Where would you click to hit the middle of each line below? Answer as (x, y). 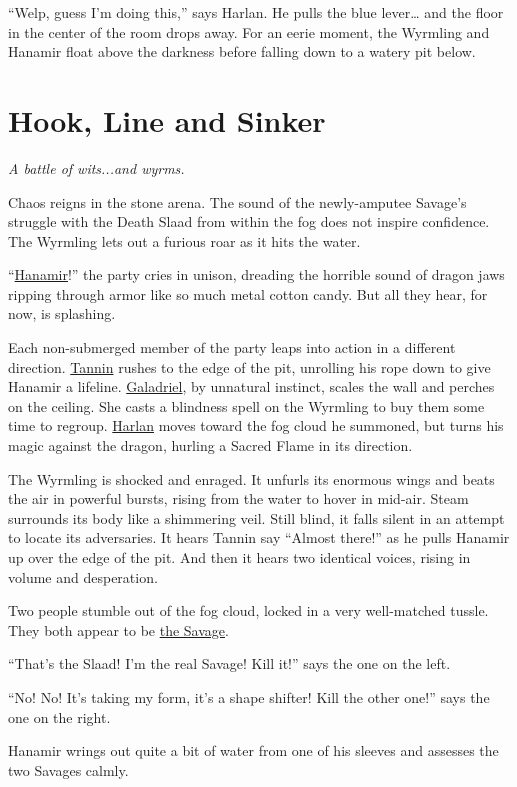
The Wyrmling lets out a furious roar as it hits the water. (184, 240)
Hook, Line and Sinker (167, 119)
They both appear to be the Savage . (118, 629)
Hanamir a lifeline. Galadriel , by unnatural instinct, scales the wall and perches (251, 386)
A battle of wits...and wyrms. (96, 167)
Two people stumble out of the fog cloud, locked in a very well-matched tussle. (248, 610)
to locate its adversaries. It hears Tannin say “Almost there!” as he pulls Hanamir (259, 537)
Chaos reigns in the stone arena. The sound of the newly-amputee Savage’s (237, 201)
